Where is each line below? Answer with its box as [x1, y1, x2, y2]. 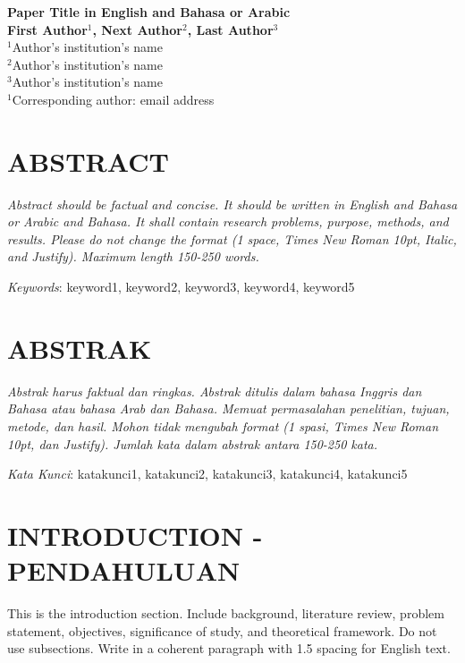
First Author [7, 20, 88, 38]
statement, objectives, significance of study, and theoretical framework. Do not [7, 621, 437, 640]
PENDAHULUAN [7, 552, 241, 589]
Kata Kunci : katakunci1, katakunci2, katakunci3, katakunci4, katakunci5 [7, 464, 408, 483]
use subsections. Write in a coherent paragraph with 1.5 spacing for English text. [7, 639, 451, 658]
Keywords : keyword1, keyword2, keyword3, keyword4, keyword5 [7, 277, 355, 296]
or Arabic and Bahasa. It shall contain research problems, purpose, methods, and [7, 212, 449, 231]
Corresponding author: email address [12, 89, 215, 108]
